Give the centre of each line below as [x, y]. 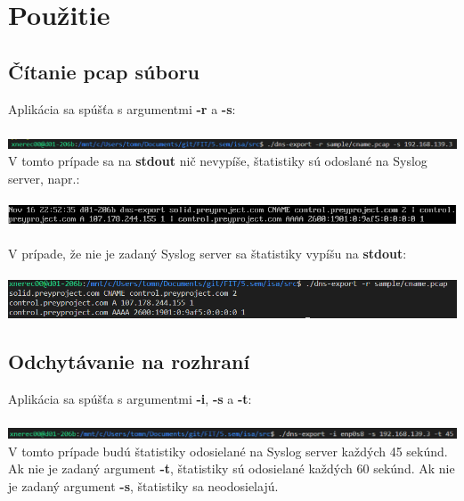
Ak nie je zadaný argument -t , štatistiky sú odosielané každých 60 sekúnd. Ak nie [232, 468]
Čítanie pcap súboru [104, 71]
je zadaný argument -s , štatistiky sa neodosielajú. [143, 485]
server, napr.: [44, 178]
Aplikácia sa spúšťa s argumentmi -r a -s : [122, 108]
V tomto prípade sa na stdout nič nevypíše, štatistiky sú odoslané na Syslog [218, 161]
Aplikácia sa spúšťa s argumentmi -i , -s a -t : [130, 398]
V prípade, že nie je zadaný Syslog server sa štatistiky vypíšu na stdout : [208, 254]
